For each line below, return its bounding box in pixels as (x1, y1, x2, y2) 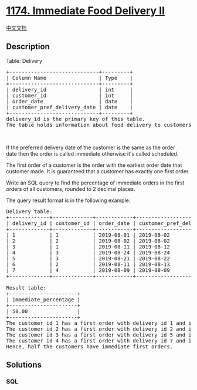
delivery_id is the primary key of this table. (6, 116, 145, 122)
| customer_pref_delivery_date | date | (6, 104, 133, 110)
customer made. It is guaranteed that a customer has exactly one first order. (6, 167, 190, 174)
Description (6, 42, 50, 52)
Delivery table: (6, 208, 53, 215)
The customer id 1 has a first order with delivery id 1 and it (6, 320, 195, 327)
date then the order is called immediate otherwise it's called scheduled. (6, 150, 179, 157)
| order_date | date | (6, 98, 133, 105)
